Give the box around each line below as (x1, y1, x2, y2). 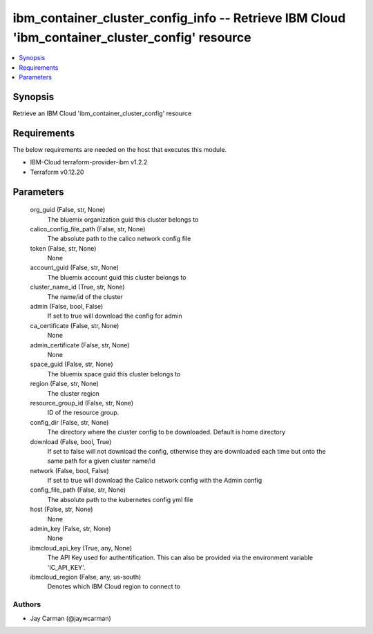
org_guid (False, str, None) (30, 206, 106, 214)
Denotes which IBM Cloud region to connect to (47, 582, 181, 590)
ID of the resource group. (47, 408, 119, 417)
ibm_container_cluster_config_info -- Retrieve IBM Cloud (12, 10, 346, 26)
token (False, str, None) (30, 244, 97, 252)
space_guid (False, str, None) (30, 360, 113, 369)
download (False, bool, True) (30, 437, 112, 445)
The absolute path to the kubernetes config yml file (47, 495, 193, 503)
